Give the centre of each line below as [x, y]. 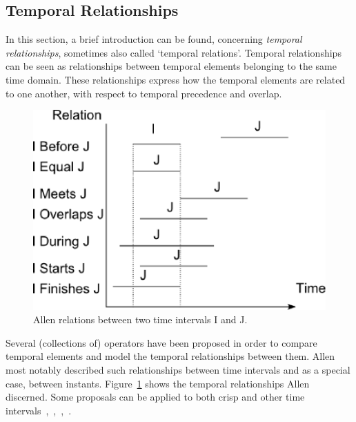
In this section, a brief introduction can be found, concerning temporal [154, 39]
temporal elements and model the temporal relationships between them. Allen [170, 356]
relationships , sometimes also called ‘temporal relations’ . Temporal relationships [174, 52]
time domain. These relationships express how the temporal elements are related [176, 79]
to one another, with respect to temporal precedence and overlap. [144, 93]
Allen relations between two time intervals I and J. [140, 319]
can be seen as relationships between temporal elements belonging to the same [171, 66]
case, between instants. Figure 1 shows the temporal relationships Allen [158, 383]
